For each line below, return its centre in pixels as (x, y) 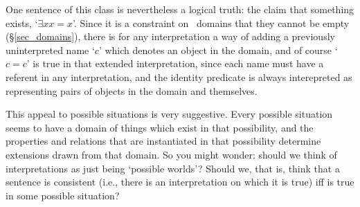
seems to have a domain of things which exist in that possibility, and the (160, 127)
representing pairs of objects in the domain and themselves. (132, 90)
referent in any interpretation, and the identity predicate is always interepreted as (179, 76)
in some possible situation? (63, 195)
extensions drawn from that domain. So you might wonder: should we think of (171, 154)
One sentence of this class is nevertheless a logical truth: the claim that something (180, 9)
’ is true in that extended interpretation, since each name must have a (175, 63)
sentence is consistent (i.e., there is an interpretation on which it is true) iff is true (180, 182)
